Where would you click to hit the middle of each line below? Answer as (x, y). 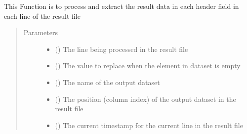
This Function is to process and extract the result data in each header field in (122, 6)
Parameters (41, 32)
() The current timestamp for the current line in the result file (149, 125)
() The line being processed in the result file (122, 49)
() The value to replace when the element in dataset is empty (148, 66)
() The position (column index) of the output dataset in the (145, 99)
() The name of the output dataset (107, 82)
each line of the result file (42, 16)
